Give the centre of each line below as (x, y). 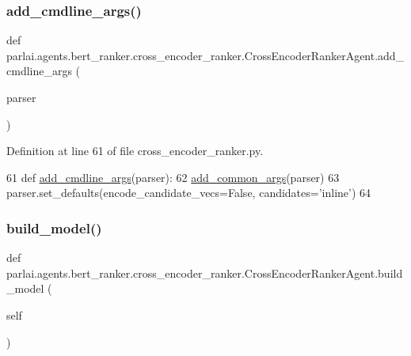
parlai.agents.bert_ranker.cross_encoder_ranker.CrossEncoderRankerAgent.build (205, 273)
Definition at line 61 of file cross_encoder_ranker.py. (135, 151)
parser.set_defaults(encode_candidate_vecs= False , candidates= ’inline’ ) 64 (189, 193)
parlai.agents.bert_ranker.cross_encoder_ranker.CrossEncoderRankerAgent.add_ (205, 55)
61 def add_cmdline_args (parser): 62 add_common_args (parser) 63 (173, 177)
